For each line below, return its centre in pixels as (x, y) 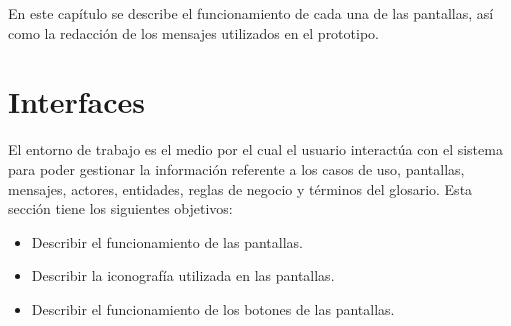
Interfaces (77, 101)
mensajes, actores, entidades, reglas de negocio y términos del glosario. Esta (240, 188)
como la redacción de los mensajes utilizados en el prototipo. (193, 32)
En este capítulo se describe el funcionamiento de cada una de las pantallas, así (251, 13)
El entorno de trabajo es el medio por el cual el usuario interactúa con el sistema (255, 149)
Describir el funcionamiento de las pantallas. (167, 241)
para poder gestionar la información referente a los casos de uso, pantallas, (236, 168)
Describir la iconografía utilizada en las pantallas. (183, 275)
